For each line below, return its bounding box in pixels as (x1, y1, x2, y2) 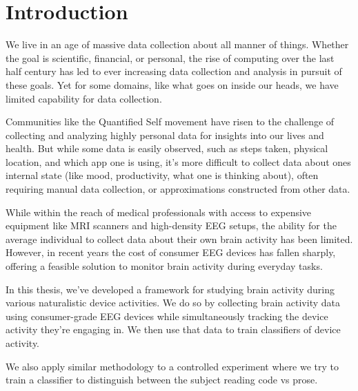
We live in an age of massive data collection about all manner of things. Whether (6, 37, 349, 52)
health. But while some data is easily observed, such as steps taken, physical (6, 141, 328, 156)
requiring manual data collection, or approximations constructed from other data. (6, 182, 350, 196)
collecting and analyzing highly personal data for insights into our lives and (6, 127, 324, 142)
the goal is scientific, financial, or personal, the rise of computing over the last (6, 50, 335, 65)
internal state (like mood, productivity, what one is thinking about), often (6, 168, 319, 182)
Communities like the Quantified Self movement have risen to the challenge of (6, 114, 335, 129)
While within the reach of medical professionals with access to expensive (6, 204, 312, 219)
